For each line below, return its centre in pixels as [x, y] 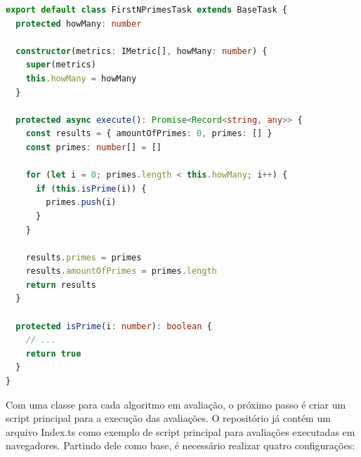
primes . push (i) [81, 203]
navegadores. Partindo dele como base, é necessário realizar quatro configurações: [180, 445]
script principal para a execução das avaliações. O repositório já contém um [168, 418]
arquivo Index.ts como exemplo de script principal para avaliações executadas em [180, 431]
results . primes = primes [84, 257]
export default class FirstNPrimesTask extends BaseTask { [146, 10]
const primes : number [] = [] [93, 147]
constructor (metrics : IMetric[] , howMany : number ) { [142, 51]
